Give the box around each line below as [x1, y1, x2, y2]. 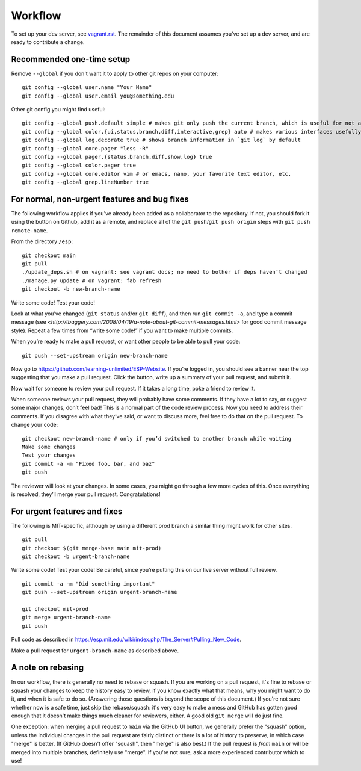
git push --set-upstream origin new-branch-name [22, 352, 168, 359]
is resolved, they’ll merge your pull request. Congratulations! [11, 491, 161, 498]
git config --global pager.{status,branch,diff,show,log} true [22, 153, 212, 160]
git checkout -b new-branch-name [22, 286, 120, 293]
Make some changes [22, 444, 76, 451]
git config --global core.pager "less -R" [22, 145, 149, 152]
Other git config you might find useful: [11, 106, 106, 113]
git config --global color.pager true [22, 162, 137, 169]
